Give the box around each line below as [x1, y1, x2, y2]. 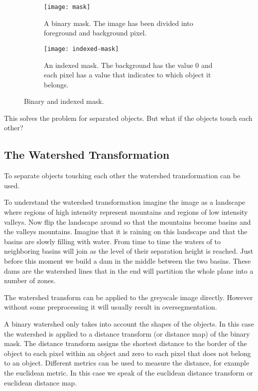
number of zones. [4, 275, 56, 286]
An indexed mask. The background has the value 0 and [44, 59, 213, 70]
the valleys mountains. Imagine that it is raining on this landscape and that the [4, 226, 248, 237]
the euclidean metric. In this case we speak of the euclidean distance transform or [4, 367, 253, 378]
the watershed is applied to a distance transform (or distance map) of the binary [4, 328, 250, 339]
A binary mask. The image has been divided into [44, 17, 193, 28]
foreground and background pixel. [44, 27, 147, 38]
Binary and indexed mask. [24, 96, 104, 106]
